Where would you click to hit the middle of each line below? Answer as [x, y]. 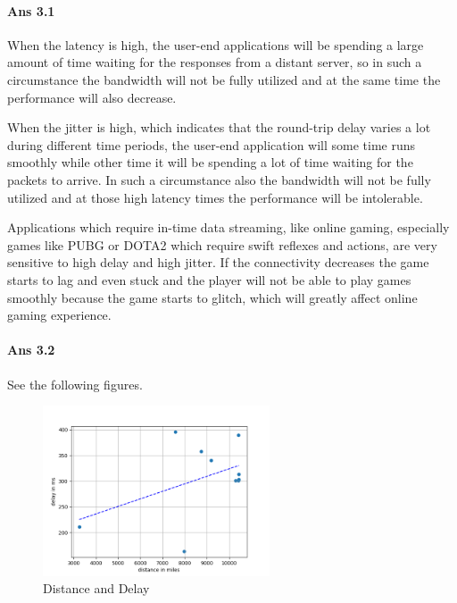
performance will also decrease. [92, 97]
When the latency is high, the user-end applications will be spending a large [216, 44]
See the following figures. [75, 384]
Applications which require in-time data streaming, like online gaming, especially [228, 227]
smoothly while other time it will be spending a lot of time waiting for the [210, 162]
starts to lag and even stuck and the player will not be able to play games [209, 279]
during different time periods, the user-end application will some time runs [212, 144]
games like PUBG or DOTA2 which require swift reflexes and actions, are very [222, 244]
